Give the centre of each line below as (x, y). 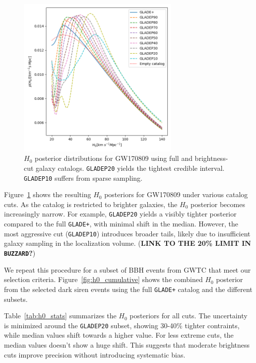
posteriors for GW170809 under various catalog (176, 194)
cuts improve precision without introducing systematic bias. (95, 354)
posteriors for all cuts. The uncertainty (189, 316)
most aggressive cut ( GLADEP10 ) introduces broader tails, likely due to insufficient (127, 233)
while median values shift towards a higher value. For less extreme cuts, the (119, 335)
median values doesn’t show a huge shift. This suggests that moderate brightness (127, 344)
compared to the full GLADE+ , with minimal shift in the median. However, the (121, 224)
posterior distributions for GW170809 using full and (113, 158)
